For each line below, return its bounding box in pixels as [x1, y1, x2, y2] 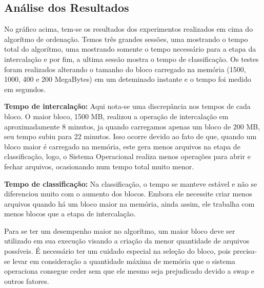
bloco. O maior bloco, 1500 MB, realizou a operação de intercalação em [4, 110, 229, 121]
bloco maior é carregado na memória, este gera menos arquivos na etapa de [4, 141, 240, 151]
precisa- [233, 246, 257, 256]
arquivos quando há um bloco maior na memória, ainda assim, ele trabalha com [4, 198, 255, 209]
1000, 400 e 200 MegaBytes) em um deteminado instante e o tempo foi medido [4, 74, 251, 84]
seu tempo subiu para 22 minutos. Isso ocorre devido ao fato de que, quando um [4, 131, 257, 142]
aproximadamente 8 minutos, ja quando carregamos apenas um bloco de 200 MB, [4, 121, 260, 131]
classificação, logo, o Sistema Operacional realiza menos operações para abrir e [4, 151, 251, 162]
